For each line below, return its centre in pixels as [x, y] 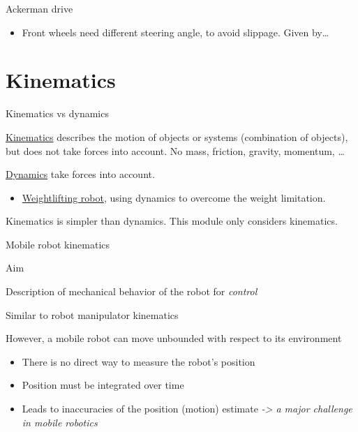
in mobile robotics [60, 422]
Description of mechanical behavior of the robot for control [132, 291]
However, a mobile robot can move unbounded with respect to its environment [174, 338]
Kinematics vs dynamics [57, 113]
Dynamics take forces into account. [80, 174]
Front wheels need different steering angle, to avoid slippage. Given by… [176, 32]
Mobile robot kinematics [58, 244]
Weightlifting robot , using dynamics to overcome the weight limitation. [174, 197]
